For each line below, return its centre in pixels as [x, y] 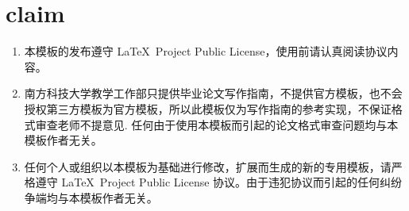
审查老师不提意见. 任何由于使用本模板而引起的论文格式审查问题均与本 [217, 124]
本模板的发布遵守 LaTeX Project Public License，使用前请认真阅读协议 [206, 51]
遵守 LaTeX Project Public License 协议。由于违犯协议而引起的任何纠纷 [219, 182]
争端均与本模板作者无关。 [91, 197]
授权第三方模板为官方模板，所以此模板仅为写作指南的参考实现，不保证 [208, 108]
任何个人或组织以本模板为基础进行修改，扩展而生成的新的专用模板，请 [208, 166]
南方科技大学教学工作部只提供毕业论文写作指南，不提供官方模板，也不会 [213, 93]
